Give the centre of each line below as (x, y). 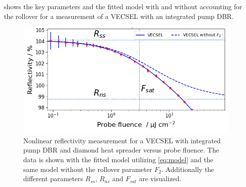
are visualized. (160, 178)
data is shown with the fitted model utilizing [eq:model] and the (118, 160)
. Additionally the (188, 169)
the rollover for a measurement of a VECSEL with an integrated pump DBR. (119, 16)
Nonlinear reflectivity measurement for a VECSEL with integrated (122, 140)
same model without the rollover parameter (88, 169)
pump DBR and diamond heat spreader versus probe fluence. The (121, 150)
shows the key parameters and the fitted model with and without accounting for (123, 6)
